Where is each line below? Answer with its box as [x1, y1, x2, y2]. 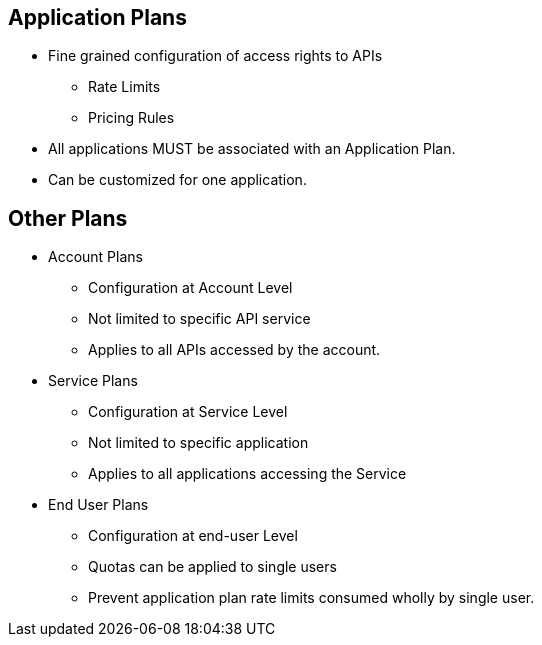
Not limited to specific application [88, 434, 309, 452]
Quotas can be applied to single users [88, 558, 337, 576]
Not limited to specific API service [88, 310, 311, 328]
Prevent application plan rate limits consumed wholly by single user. [88, 589, 535, 607]
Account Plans [48, 248, 143, 266]
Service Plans [48, 372, 138, 390]
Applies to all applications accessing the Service [88, 465, 407, 483]
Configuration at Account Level [88, 279, 293, 297]
